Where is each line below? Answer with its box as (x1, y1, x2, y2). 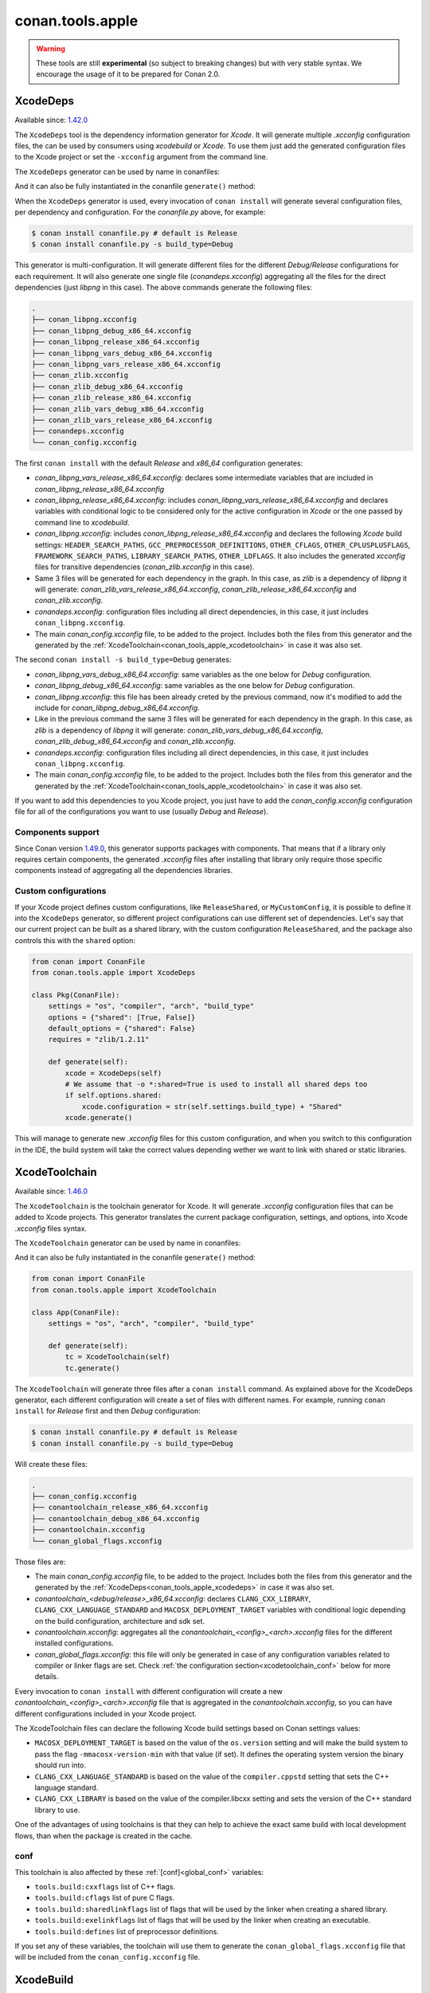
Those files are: (14, 1557, 66, 1566)
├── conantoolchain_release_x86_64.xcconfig (31, 1503, 209, 1512)
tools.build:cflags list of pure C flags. (34, 1893, 175, 1903)
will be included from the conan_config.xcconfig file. (14, 1952, 201, 1962)
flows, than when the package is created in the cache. (14, 1830, 193, 1841)
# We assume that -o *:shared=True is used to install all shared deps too (64, 1080, 368, 1088)
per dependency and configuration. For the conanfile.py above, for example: (14, 207, 266, 217)
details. (34, 1672, 59, 1681)
